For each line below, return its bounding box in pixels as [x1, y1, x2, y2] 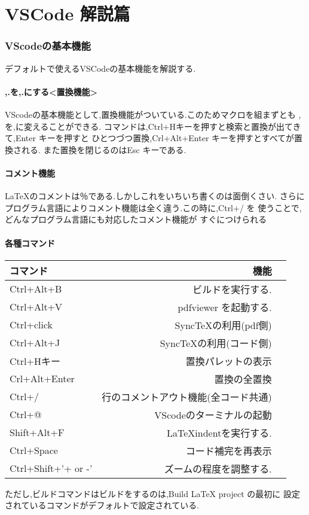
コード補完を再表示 [185, 443, 272, 458]
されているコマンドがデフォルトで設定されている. [5, 499, 200, 511]
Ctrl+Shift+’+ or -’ [10, 461, 93, 476]
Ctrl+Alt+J [10, 336, 60, 350]
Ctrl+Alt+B [10, 282, 62, 296]
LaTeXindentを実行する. [167, 425, 272, 440]
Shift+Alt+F [10, 425, 65, 440]
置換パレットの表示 [185, 354, 272, 368]
